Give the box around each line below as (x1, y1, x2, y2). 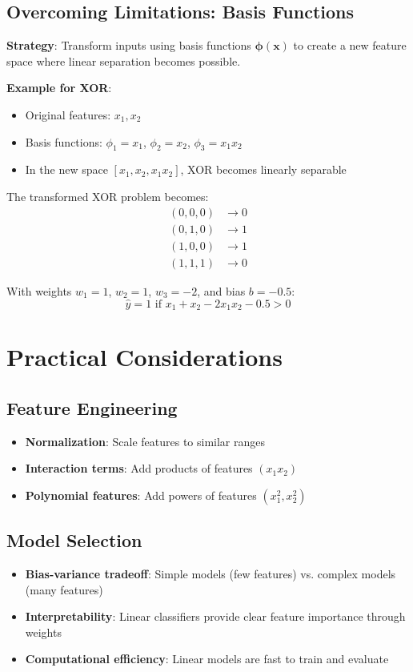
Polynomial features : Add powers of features (25, 486, 257, 503)
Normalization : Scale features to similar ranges (25, 433, 266, 449)
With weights (6, 282, 72, 299)
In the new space (25, 161, 108, 178)
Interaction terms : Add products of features (25, 460, 253, 477)
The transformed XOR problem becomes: (6, 187, 209, 204)
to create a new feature (293, 37, 407, 54)
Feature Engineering (6, 395, 178, 420)
